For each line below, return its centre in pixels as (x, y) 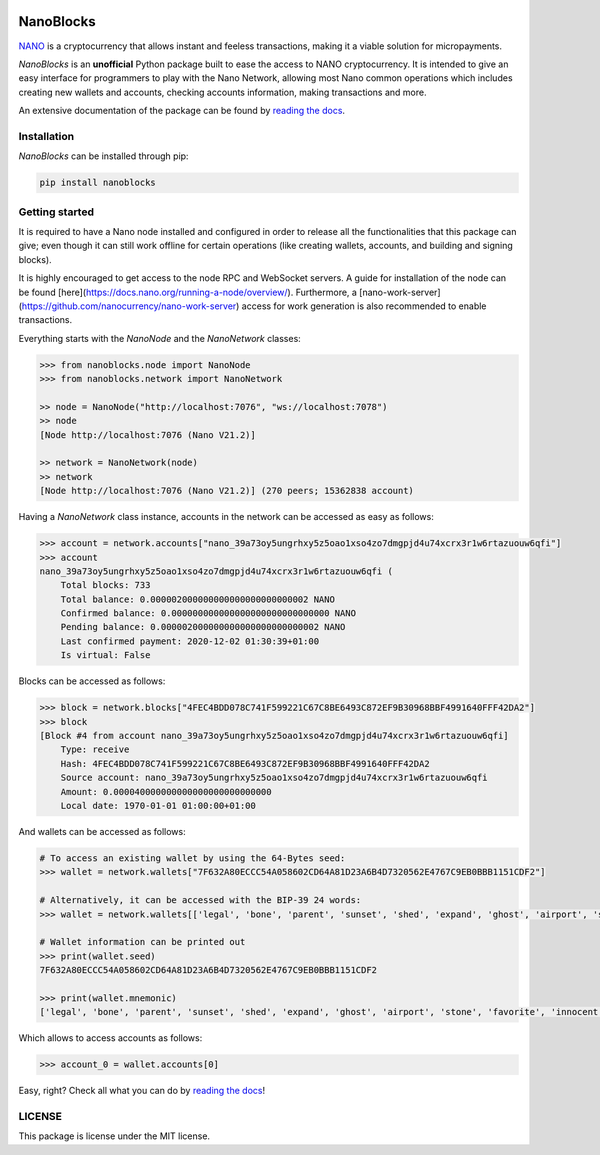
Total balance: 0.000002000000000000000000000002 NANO (197, 599)
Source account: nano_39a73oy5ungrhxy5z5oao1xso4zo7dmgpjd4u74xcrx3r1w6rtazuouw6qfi (274, 778)
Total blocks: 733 (105, 585)
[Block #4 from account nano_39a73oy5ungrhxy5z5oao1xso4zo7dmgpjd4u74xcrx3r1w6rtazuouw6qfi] (274, 736)
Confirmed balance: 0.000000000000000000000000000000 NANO (208, 613)
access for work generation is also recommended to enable (364, 306)
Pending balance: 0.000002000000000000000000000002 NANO (203, 627)
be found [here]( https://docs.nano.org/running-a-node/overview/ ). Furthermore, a (187, 292)
